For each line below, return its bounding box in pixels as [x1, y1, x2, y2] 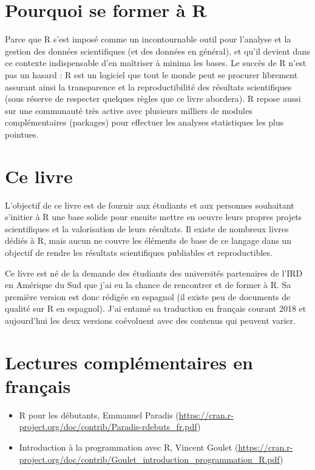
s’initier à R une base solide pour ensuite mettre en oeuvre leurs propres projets [5, 210, 302, 223]
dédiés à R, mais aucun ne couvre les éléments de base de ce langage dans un [5, 234, 291, 247]
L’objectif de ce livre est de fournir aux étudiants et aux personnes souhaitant [5, 198, 294, 211]
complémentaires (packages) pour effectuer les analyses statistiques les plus [5, 116, 284, 129]
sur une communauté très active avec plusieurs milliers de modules [5, 104, 252, 116]
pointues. [5, 127, 39, 140]
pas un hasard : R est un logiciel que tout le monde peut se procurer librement [5, 68, 298, 81]
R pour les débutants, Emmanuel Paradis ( [19, 408, 179, 421]
